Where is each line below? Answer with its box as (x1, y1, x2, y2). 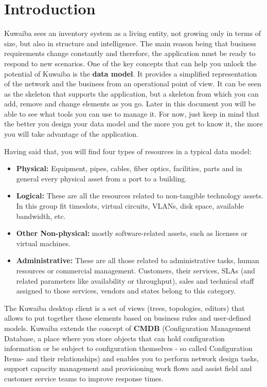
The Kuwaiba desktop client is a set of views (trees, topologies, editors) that (4, 302, 245, 313)
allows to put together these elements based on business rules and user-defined (4, 312, 251, 323)
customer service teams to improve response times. (4, 373, 164, 383)
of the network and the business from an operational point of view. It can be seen (4, 78, 261, 89)
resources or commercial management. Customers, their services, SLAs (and (16, 265, 255, 275)
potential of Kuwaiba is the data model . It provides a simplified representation (4, 68, 257, 79)
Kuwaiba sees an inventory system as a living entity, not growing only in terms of (4, 28, 261, 39)
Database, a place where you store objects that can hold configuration (4, 333, 225, 343)
